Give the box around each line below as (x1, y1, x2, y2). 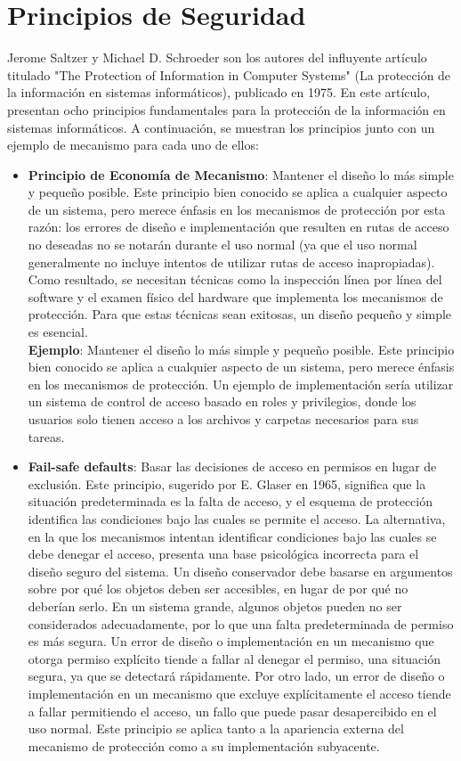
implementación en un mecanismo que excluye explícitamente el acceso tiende (28, 683, 451, 702)
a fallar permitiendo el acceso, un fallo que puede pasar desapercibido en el (28, 701, 437, 720)
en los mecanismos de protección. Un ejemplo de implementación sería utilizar (28, 374, 454, 393)
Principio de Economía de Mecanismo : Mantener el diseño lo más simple (28, 165, 454, 184)
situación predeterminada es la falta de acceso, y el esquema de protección (28, 492, 433, 511)
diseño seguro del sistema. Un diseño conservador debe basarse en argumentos (28, 561, 453, 580)
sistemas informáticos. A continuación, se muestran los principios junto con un (7, 118, 435, 136)
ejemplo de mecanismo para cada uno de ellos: (7, 135, 259, 154)
